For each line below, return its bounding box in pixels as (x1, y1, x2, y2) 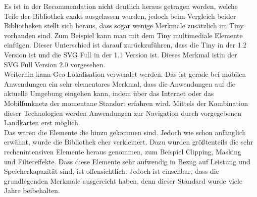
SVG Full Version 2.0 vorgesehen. (4, 59, 105, 69)
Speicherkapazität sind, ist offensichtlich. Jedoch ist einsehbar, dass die (4, 166, 219, 176)
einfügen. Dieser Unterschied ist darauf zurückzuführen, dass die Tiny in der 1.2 (4, 40, 247, 50)
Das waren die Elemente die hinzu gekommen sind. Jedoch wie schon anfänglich (4, 127, 246, 137)
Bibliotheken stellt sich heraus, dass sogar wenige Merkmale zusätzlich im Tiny (4, 20, 244, 31)
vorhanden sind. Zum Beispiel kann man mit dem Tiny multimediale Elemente (4, 30, 243, 40)
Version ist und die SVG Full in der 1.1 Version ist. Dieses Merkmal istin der (4, 49, 237, 59)
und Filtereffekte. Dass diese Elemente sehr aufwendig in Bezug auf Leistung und (4, 156, 251, 166)
